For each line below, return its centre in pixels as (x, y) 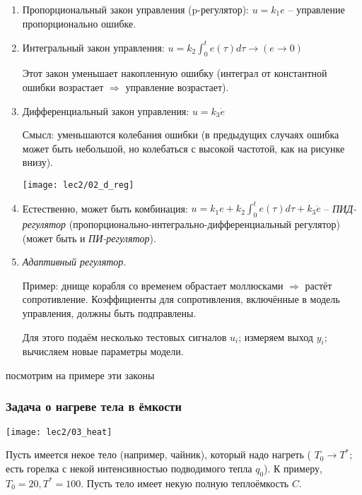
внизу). (37, 162)
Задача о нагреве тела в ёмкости (94, 406)
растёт (319, 285)
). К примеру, (293, 469)
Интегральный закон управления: (93, 47)
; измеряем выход (276, 336)
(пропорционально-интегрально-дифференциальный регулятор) (204, 224)
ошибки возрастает (63, 87)
